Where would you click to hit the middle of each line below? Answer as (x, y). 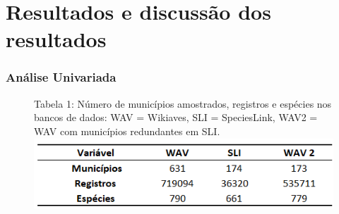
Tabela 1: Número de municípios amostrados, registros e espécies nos (183, 103)
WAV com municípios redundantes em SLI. (127, 131)
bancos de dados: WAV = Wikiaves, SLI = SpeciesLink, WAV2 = (176, 117)
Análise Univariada (61, 77)
